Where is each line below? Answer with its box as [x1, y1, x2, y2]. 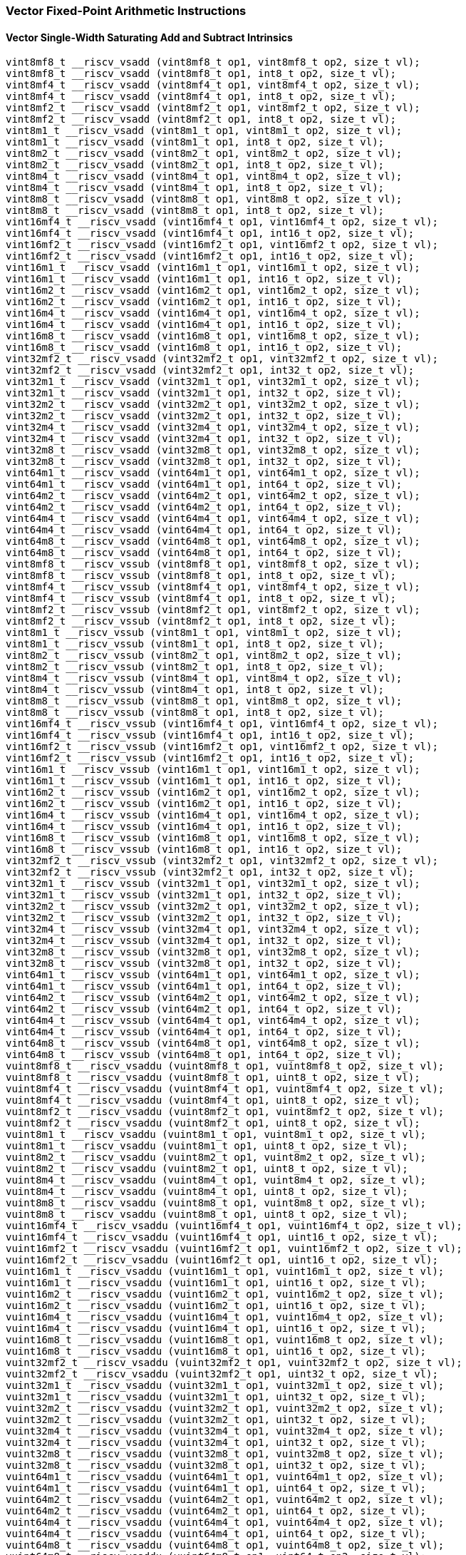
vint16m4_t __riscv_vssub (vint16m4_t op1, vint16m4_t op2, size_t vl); [6, 809, 420, 821]
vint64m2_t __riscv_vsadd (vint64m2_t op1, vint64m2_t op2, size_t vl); [6, 490, 420, 502]
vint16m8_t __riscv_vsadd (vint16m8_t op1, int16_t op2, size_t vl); [6, 342, 403, 354]
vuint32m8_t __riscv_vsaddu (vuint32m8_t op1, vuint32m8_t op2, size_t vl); [6, 1448, 445, 1460]
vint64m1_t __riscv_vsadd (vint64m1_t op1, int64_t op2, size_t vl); [6, 478, 403, 491]
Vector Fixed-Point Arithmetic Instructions [6, 4, 247, 18]
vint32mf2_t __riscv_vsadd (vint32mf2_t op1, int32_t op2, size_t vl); [6, 364, 415, 376]
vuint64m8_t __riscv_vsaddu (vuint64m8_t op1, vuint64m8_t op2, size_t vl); [6, 1539, 445, 1551]
